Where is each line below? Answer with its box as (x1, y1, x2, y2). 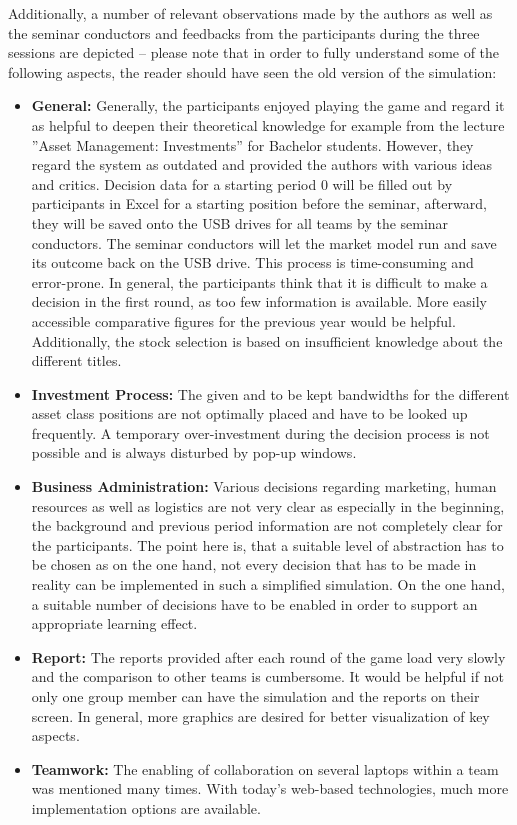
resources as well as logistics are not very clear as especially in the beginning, (31, 495, 505, 516)
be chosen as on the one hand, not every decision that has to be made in (31, 554, 477, 575)
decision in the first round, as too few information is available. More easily (31, 291, 487, 312)
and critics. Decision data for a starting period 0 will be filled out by (31, 173, 453, 194)
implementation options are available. (31, 797, 261, 818)
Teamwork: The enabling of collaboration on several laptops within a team (31, 758, 499, 779)
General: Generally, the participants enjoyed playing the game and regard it (31, 95, 505, 116)
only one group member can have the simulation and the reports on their (31, 686, 480, 706)
